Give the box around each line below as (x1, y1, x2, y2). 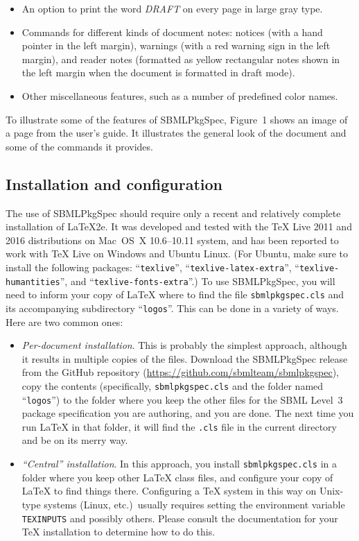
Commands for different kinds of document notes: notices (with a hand (21, 24, 323, 39)
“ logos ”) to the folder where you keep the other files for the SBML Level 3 (21, 392, 343, 406)
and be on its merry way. (21, 433, 128, 447)
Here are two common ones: (6, 314, 123, 329)
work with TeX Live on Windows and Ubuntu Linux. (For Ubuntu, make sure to (6, 246, 349, 261)
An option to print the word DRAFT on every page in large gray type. (21, 1, 323, 15)
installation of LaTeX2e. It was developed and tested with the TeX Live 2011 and (6, 219, 352, 234)
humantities (6, 277, 60, 287)
